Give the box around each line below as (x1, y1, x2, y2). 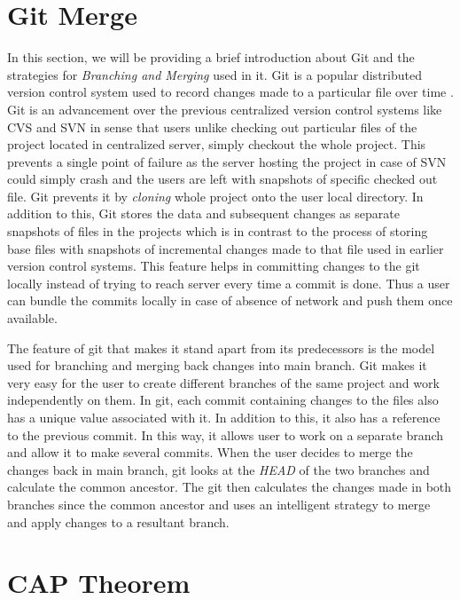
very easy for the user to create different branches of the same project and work (7, 373, 440, 391)
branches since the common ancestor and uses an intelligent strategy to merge (7, 494, 431, 513)
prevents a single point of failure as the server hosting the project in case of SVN (7, 152, 447, 170)
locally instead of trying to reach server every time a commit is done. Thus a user (7, 273, 450, 292)
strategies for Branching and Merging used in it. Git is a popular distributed (7, 65, 422, 83)
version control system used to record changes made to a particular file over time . (7, 83, 454, 101)
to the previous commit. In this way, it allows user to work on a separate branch (7, 425, 444, 444)
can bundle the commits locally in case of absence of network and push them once (7, 291, 453, 310)
